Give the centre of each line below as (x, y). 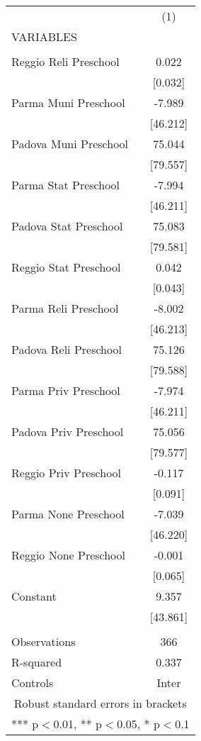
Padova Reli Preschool (67, 349)
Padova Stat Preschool (67, 226)
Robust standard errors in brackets (100, 703)
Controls (33, 682)
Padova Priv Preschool (68, 431)
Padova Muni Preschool (70, 144)
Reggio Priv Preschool (67, 473)
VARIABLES (44, 37)
